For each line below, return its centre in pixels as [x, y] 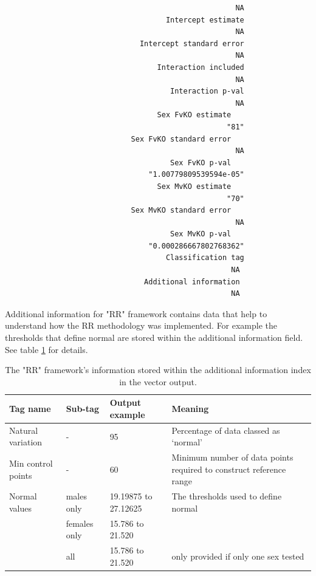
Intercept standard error [192, 43]
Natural [24, 430]
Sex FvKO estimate [194, 115]
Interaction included [201, 67]
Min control [31, 463]
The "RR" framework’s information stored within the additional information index [158, 370]
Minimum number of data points [232, 457]
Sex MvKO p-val [201, 234]
